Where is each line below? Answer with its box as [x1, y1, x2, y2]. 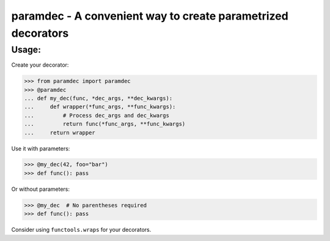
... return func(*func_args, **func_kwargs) [24, 120, 186, 128]
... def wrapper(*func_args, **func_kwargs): [24, 103, 176, 110]
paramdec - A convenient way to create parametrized [11, 9, 288, 23]
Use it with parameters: [11, 144, 70, 152]
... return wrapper [24, 129, 96, 136]
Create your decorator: [11, 61, 69, 69]
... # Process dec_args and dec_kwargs [24, 112, 169, 119]
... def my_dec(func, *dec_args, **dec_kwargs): [24, 95, 173, 102]
